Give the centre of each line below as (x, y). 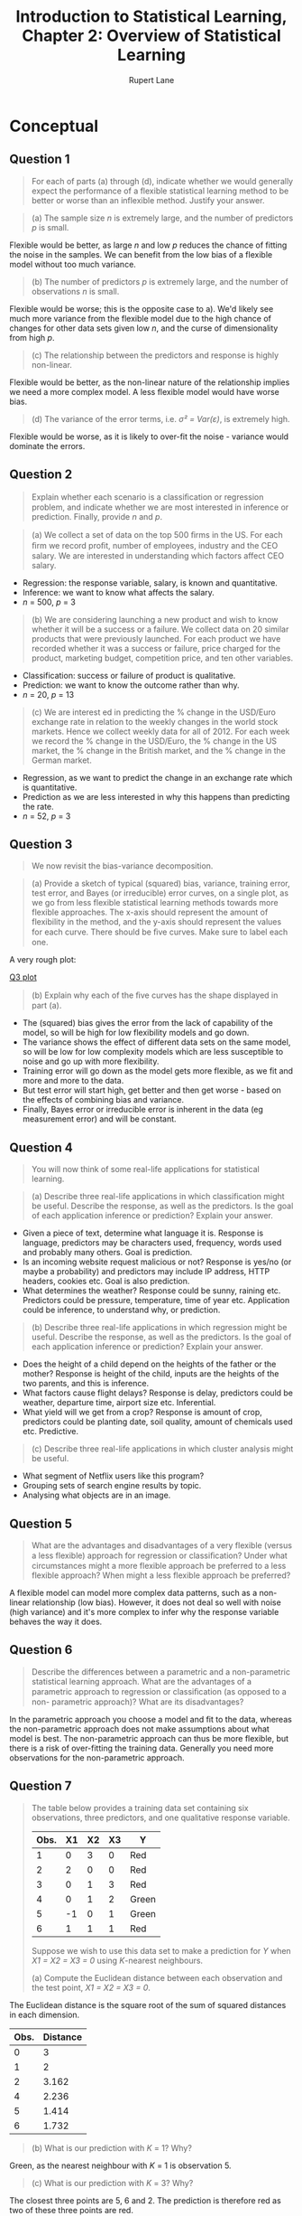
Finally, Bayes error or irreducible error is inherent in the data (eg (143, 1110)
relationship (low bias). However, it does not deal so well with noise (156, 1602)
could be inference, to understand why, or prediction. (121, 1310)
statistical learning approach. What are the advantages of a (142, 1681)
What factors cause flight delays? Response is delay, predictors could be (158, 1393)
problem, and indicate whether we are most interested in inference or (160, 507)
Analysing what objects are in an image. (96, 1495)
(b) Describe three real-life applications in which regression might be (159, 1328)
